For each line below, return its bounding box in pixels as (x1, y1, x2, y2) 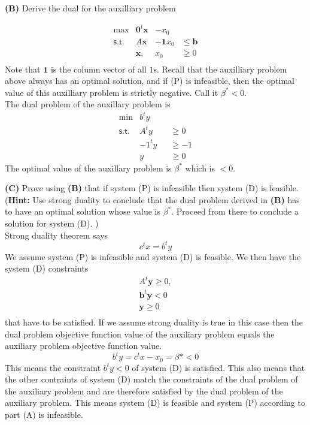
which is (185, 161, 215, 174)
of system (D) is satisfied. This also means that (132, 361, 305, 373)
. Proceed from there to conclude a (171, 205, 299, 218)
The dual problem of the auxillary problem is (5, 98, 171, 110)
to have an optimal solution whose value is (5, 205, 160, 218)
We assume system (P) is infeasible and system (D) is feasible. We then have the (5, 250, 301, 263)
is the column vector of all (50, 62, 147, 75)
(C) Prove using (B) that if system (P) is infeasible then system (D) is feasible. (5, 182, 299, 194)
